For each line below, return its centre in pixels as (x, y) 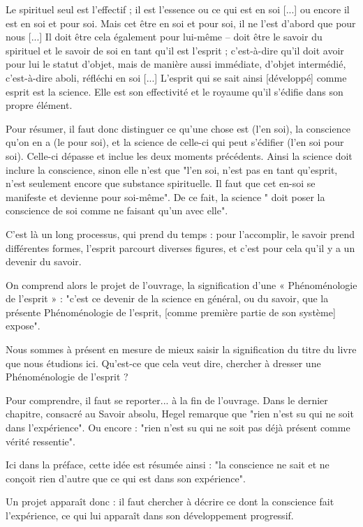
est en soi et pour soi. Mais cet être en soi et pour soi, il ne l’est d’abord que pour (181, 23)
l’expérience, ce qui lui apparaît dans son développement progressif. (150, 515)
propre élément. (39, 105)
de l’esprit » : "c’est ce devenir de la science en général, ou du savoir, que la (167, 298)
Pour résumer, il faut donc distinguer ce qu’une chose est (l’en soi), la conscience (178, 128)
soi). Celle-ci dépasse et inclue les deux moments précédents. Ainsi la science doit (179, 155)
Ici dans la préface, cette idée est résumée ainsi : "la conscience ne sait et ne (168, 465)
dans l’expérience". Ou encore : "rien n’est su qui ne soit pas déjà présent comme (178, 428)
